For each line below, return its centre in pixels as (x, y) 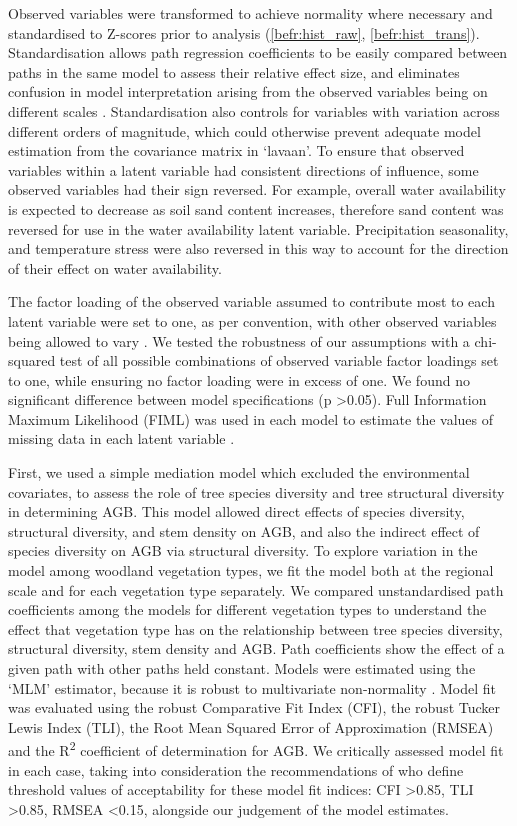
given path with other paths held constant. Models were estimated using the (242, 668)
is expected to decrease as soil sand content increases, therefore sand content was (256, 208)
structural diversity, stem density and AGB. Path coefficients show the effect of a (256, 648)
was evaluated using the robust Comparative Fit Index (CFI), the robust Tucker (254, 707)
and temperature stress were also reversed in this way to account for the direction (258, 248)
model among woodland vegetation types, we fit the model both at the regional (251, 570)
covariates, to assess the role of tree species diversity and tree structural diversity (256, 491)
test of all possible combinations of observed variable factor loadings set (279, 360)
